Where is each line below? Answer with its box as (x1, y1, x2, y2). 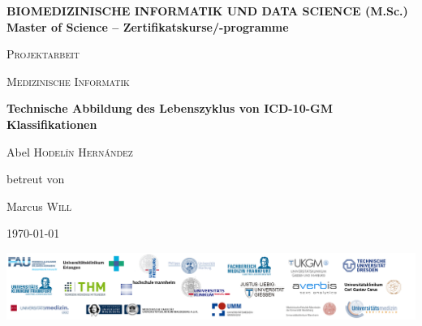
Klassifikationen (6, 115, 97, 132)
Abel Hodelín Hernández (6, 143, 133, 160)
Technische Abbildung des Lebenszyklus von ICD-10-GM (6, 100, 334, 117)
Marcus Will (6, 197, 72, 214)
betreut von (6, 170, 65, 187)
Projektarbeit (6, 45, 80, 62)
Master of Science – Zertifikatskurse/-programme (6, 18, 289, 35)
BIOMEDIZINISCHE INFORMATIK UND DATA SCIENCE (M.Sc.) (6, 2, 408, 19)
